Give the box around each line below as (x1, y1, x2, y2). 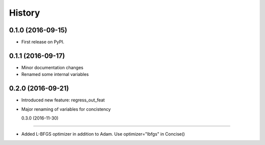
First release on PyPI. (21, 39, 65, 45)
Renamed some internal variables (21, 72, 89, 77)
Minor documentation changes (21, 64, 83, 71)
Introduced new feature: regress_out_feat (21, 97, 105, 103)
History (9, 7, 40, 18)
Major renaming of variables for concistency (21, 106, 111, 112)
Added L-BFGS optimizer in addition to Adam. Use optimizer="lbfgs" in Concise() (21, 131, 185, 137)
